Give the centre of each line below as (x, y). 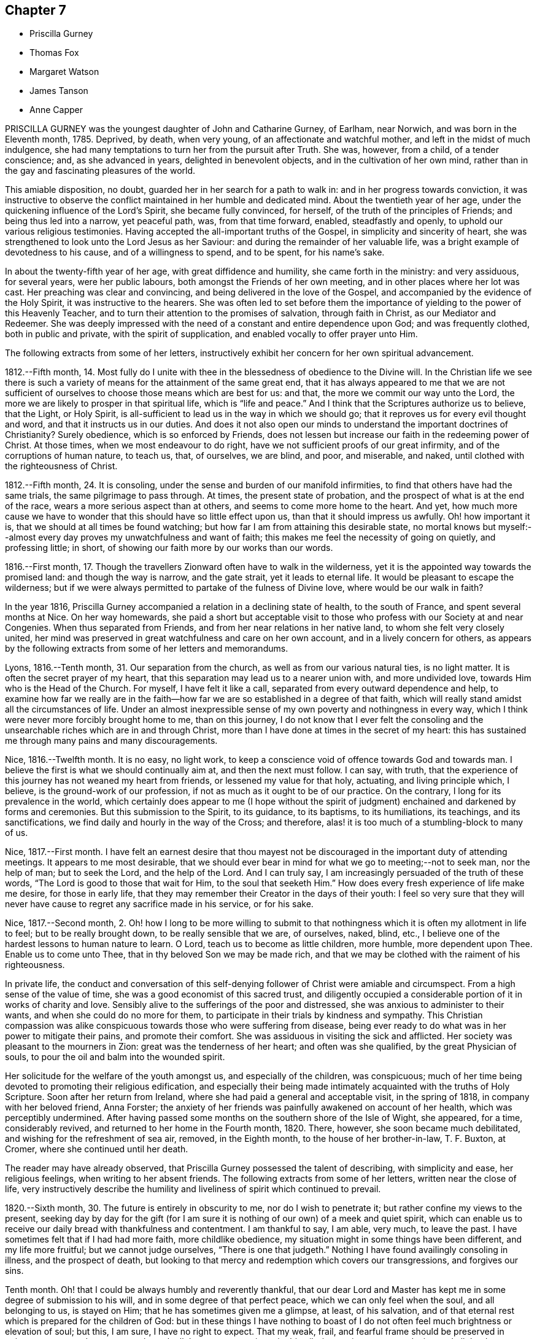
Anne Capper (56, 110)
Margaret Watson (64, 72)
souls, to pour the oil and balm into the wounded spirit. (115, 1057)
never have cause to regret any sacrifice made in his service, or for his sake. (159, 904)
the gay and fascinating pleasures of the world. (100, 171)
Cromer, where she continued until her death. (97, 1149)
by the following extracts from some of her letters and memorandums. (147, 649)
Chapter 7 (36, 10)
